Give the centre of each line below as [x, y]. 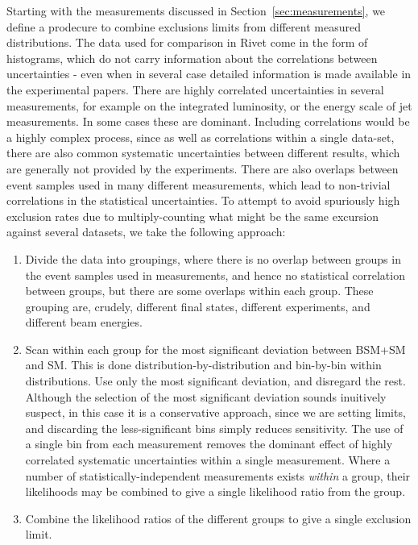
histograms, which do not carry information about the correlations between [192, 58]
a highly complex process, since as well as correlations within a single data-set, [201, 137]
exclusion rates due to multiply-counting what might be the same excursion [192, 216]
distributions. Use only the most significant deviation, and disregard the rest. [215, 381]
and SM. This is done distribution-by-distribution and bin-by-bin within [203, 365]
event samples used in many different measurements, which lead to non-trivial [199, 184]
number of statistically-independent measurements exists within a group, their [218, 475]
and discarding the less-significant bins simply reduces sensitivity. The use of [214, 428]
